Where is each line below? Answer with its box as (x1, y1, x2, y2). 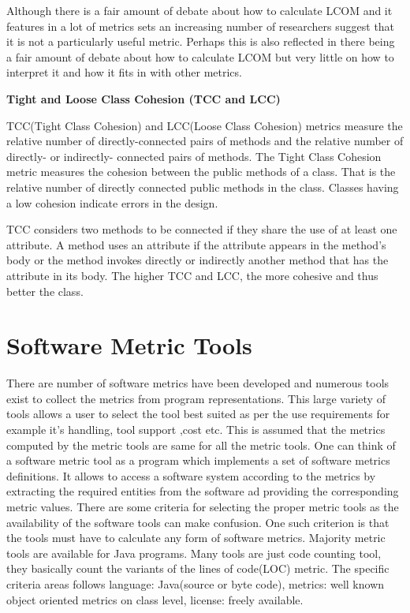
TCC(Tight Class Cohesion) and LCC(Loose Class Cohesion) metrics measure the (6, 117, 403, 133)
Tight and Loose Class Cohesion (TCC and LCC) (6, 90, 281, 107)
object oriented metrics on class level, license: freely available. (6, 591, 304, 607)
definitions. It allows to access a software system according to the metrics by (6, 467, 376, 484)
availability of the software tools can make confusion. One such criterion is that (6, 514, 389, 530)
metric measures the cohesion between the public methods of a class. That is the (6, 163, 396, 180)
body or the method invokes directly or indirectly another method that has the (6, 252, 389, 268)
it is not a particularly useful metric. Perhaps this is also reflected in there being (6, 33, 395, 50)
